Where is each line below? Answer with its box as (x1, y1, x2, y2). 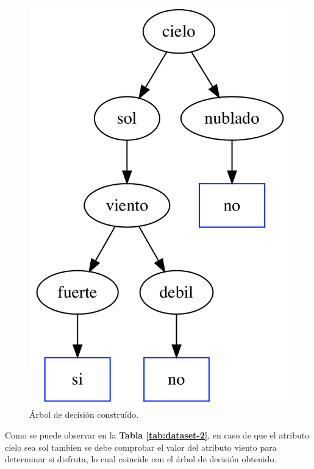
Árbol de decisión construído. (29, 408, 139, 421)
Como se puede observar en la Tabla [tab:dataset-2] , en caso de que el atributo (5, 429, 310, 442)
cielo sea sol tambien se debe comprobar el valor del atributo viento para (5, 440, 277, 453)
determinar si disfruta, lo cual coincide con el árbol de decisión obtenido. (5, 453, 277, 465)
